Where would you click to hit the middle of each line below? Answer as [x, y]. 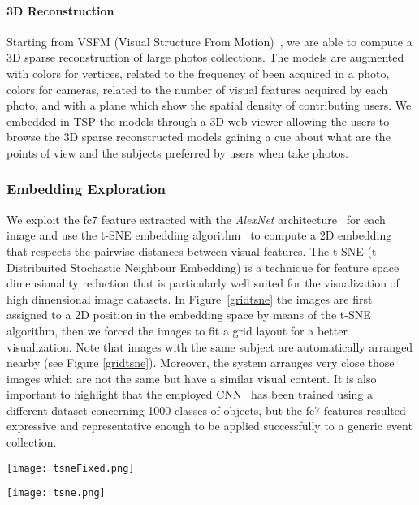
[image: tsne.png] [56, 493]
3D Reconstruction [60, 10]
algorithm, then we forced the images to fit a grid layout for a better [177, 330]
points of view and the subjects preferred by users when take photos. [178, 152]
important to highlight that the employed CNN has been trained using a [190, 394]
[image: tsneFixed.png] [71, 468]
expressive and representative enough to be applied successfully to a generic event [209, 426]
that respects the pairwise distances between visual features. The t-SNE [185, 250]
